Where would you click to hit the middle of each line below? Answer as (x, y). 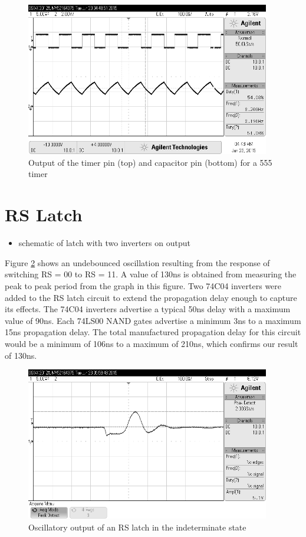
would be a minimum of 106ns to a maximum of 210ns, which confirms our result (152, 343)
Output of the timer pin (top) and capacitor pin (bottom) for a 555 (150, 162)
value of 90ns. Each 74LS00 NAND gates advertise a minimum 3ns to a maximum (153, 320)
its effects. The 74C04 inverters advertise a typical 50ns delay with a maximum (148, 309)
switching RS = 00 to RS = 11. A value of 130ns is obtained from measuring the (151, 274)
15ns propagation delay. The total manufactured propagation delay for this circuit (153, 332)
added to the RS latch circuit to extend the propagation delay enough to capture (151, 297)
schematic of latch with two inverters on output (104, 243)
